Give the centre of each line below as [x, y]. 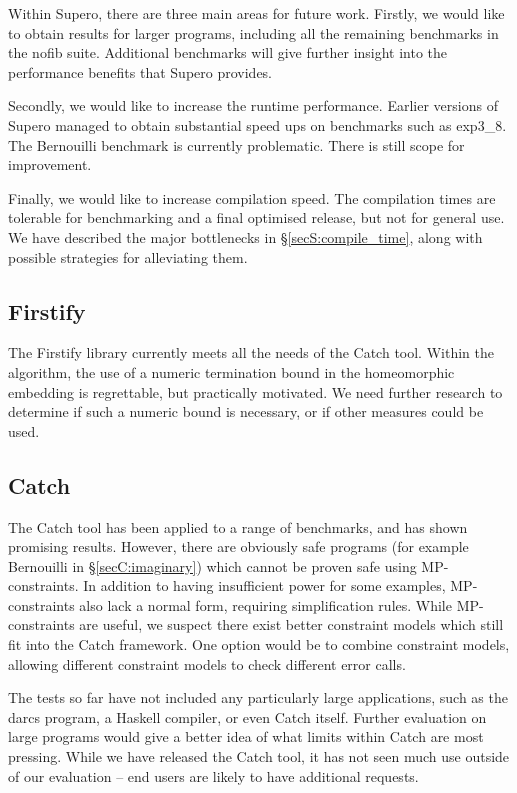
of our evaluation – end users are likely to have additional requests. [213, 775]
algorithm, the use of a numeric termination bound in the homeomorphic [231, 371]
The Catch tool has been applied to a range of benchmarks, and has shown [238, 526]
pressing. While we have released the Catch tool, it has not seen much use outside [259, 756]
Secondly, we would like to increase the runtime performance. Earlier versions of [253, 105]
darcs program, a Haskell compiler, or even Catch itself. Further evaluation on [247, 716]
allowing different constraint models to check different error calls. [207, 663]
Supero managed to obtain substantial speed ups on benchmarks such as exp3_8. [257, 124]
